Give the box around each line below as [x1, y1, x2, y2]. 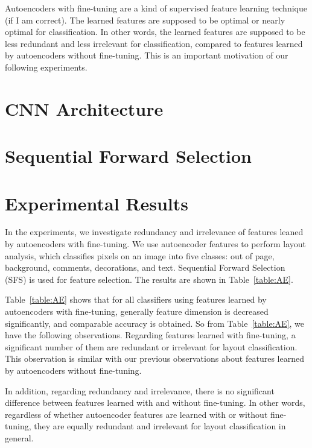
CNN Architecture [5, 96, 164, 121]
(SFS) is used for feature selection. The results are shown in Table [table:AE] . [5, 273, 293, 285]
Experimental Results [5, 191, 188, 215]
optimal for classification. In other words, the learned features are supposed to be [5, 25, 305, 38]
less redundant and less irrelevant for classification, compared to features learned [5, 37, 303, 49]
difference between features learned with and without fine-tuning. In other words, [5, 396, 305, 409]
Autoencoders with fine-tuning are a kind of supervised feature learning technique [5, 2, 307, 14]
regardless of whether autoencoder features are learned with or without [5, 408, 268, 420]
